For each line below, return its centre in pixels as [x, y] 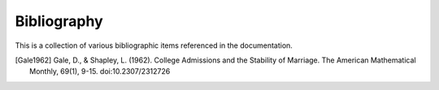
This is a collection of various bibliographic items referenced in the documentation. [154, 45]
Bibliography [59, 21]
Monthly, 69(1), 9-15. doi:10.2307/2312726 [100, 71]
